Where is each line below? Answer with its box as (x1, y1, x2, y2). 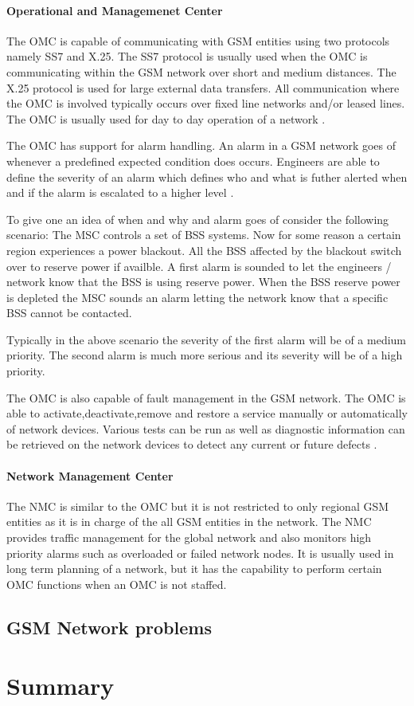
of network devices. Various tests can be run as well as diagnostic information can (6, 420, 405, 437)
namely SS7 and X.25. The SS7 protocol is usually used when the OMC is (6, 48, 368, 65)
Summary (6, 669, 115, 702)
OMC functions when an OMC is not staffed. (6, 575, 227, 592)
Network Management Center (6, 467, 174, 484)
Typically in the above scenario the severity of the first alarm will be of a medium (6, 331, 407, 347)
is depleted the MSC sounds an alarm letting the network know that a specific (6, 288, 389, 305)
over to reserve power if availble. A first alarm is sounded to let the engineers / (6, 257, 392, 274)
